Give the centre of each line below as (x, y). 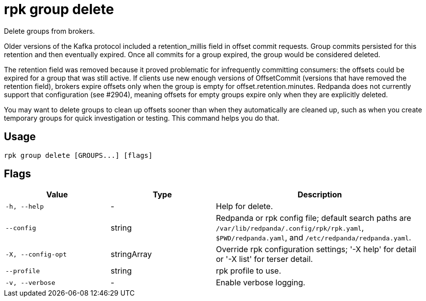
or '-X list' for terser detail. (264, 259)
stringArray (131, 254)
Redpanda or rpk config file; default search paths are (314, 218)
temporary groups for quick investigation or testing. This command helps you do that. (142, 118)
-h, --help (25, 206)
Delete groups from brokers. (49, 31)
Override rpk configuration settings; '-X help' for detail (316, 249)
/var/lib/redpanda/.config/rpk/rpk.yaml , (290, 228)
